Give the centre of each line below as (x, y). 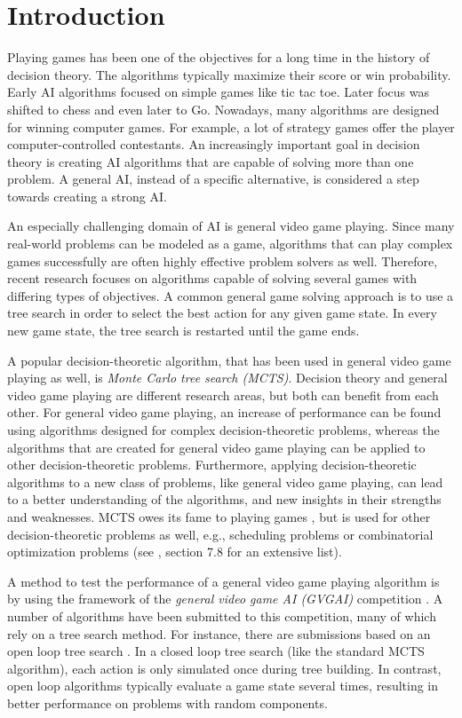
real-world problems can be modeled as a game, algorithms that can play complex (230, 244)
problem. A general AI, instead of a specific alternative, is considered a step (213, 179)
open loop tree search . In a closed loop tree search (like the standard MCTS (216, 651)
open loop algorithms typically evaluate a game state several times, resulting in (223, 686)
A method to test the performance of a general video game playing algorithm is (223, 581)
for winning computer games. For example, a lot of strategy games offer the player (231, 126)
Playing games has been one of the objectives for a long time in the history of (219, 57)
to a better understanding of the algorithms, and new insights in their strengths (224, 499)
